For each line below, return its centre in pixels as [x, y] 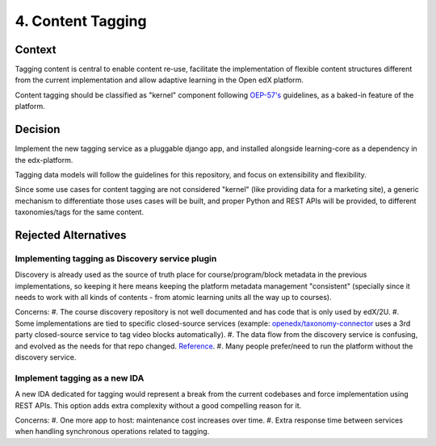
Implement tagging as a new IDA [80, 377]
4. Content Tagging [81, 21]
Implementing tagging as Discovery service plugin [116, 258]
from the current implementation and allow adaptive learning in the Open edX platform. [159, 80]
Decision [38, 129]
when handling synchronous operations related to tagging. [112, 431]
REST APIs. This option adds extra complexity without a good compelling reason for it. [158, 405]
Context [36, 50]
